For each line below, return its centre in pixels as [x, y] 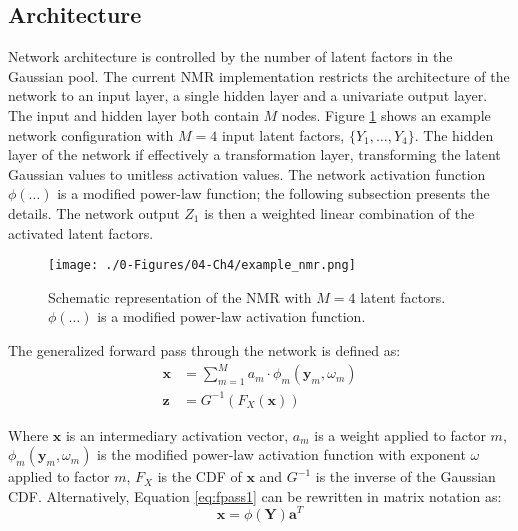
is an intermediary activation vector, [177, 434]
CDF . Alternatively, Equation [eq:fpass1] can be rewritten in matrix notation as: [255, 495]
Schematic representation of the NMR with [180, 296]
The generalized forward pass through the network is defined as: [204, 349]
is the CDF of [199, 476]
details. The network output [94, 212]
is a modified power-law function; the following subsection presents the [273, 193]
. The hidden [454, 134]
